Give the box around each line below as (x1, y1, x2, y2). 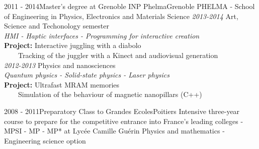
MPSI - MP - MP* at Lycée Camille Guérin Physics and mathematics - (4, 125, 225, 136)
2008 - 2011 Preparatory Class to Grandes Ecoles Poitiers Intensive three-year (4, 105, 240, 116)
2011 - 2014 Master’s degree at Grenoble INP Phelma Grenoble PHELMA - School (4, 1, 255, 11)
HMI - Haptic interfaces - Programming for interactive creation (4, 30, 200, 40)
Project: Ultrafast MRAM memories (4, 79, 120, 89)
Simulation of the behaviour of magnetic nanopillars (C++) (18, 89, 202, 99)
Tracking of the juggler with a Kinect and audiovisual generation (18, 49, 218, 60)
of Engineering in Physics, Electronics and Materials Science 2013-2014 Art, (4, 10, 238, 21)
